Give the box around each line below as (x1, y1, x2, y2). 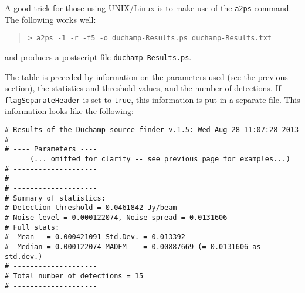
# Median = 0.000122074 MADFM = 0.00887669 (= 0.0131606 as (5, 242, 261, 251)
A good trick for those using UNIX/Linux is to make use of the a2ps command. (5, 2, 292, 13)
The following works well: (5, 13, 96, 25)
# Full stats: (5, 223, 60, 232)
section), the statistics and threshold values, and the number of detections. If (5, 82, 281, 94)
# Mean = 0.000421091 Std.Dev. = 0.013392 (5, 233, 185, 242)
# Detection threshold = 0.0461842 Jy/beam (5, 204, 177, 212)
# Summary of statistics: (5, 194, 106, 202)
